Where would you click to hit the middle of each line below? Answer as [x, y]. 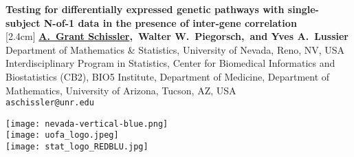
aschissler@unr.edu [50, 103]
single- [303, 9]
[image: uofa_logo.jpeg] [62, 135]
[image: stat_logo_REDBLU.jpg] [77, 147]
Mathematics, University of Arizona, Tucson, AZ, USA [121, 90]
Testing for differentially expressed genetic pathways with [145, 9]
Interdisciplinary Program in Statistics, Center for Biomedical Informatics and [170, 63]
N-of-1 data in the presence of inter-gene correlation [170, 22]
